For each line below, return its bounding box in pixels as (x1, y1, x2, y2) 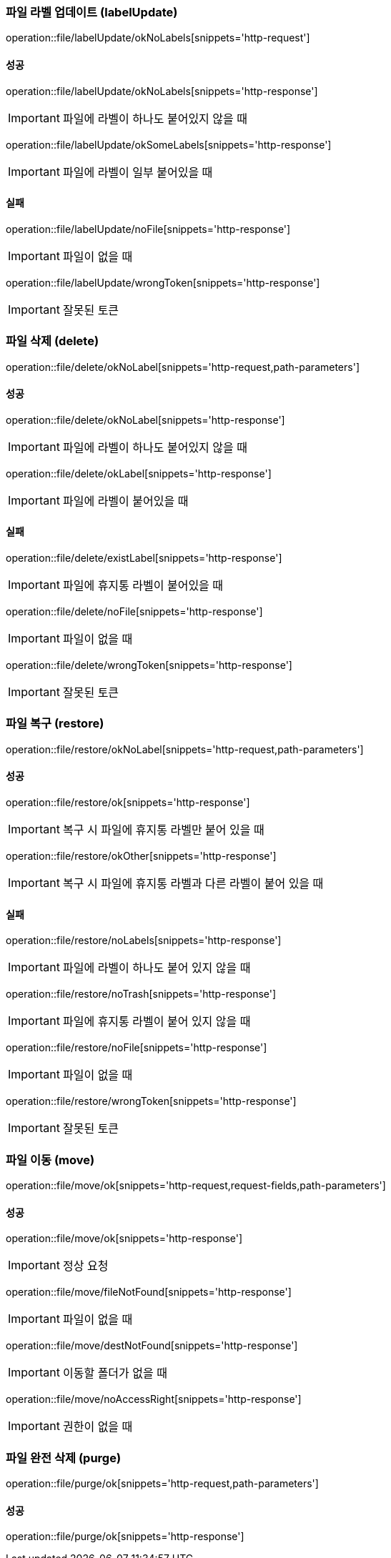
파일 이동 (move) (6, 1152, 95, 1167)
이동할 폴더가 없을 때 (62, 1366, 167, 1381)
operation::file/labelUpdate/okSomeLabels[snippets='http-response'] (6, 138, 332, 151)
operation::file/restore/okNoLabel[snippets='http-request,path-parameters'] (6, 743, 364, 755)
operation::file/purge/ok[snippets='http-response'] (6, 1530, 244, 1543)
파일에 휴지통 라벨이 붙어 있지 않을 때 (62, 1014, 251, 1029)
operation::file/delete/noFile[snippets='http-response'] (6, 605, 263, 617)
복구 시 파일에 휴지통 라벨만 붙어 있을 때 (62, 822, 264, 837)
